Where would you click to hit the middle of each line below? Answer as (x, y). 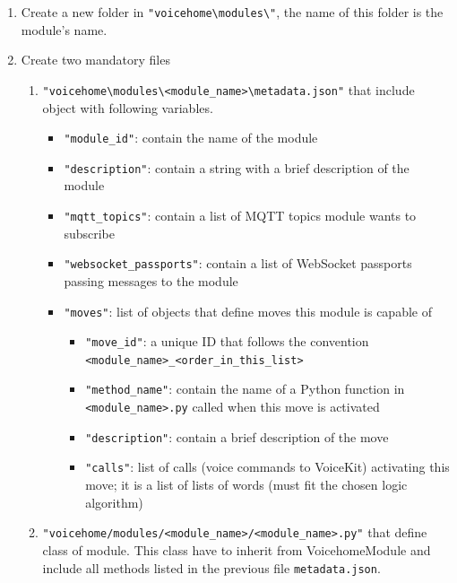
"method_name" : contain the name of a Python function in (245, 389)
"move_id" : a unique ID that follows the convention (227, 341)
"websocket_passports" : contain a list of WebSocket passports (238, 263)
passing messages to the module (151, 280)
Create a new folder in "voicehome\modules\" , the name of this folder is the (232, 12)
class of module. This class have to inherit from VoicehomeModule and (237, 549)
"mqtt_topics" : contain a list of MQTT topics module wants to (240, 215)
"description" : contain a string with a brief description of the (237, 167)
